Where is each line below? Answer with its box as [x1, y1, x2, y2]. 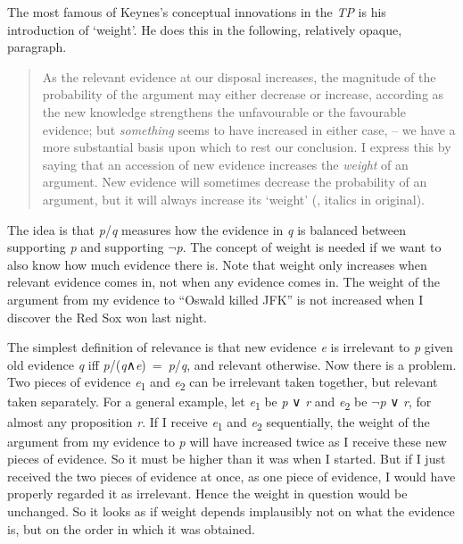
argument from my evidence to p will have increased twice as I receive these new [7, 431, 447, 450]
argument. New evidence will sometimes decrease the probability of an [42, 172, 427, 191]
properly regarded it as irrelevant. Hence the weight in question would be [7, 484, 408, 503]
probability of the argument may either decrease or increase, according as [42, 85, 444, 104]
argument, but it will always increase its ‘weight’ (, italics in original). [42, 189, 425, 208]
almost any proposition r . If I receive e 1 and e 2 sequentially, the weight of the [7, 412, 430, 433]
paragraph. [7, 38, 67, 56]
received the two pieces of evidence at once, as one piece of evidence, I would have [7, 466, 456, 485]
